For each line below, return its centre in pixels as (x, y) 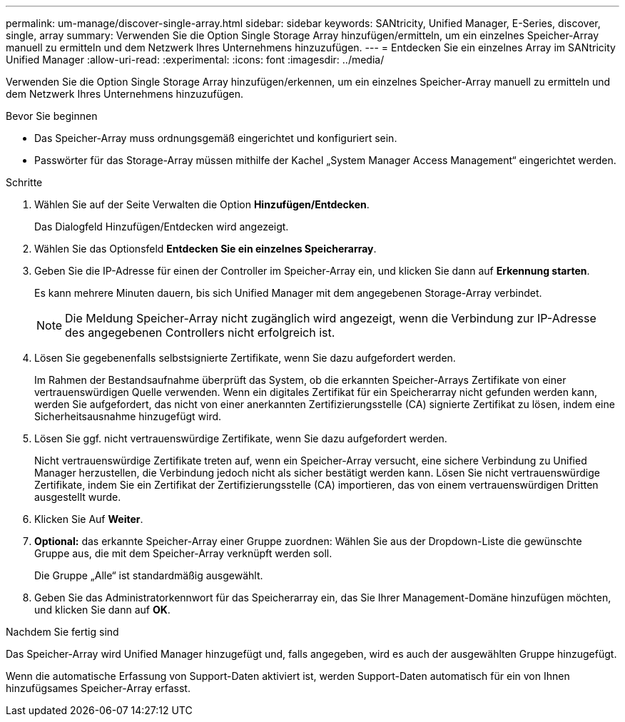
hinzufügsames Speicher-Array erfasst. (98, 688)
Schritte (24, 182)
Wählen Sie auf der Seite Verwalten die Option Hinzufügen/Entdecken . (202, 204)
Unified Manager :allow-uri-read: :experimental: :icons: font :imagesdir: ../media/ (195, 60)
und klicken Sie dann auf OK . (102, 610)
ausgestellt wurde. (78, 497)
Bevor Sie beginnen (52, 116)
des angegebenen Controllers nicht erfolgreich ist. (200, 332)
